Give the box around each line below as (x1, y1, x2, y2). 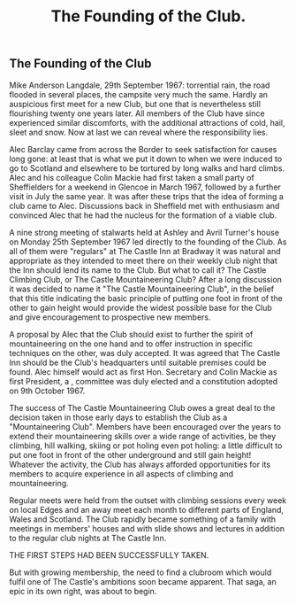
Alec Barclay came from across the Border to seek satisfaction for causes (9, 143, 277, 154)
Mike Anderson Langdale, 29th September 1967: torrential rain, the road (9, 80, 270, 90)
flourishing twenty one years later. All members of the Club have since (9, 108, 265, 119)
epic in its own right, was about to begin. (9, 586, 157, 596)
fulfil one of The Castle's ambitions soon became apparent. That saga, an (9, 576, 277, 586)
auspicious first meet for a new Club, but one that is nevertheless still (9, 98, 261, 109)
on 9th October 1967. (9, 385, 86, 396)
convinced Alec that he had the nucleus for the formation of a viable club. (9, 210, 277, 221)
